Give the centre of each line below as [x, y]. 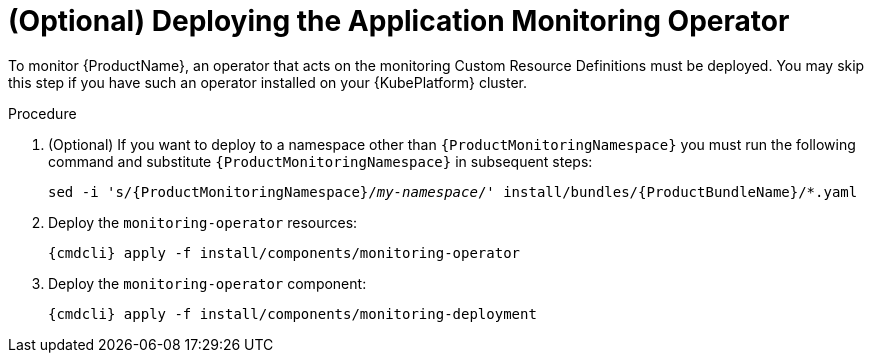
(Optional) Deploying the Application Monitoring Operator [399, 21]
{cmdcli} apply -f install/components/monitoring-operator [284, 252]
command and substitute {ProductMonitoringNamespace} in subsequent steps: [320, 161]
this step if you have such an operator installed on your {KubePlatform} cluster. [268, 82]
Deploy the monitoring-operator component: [207, 283]
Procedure [42, 113]
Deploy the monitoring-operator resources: [203, 222]
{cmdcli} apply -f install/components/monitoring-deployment [292, 313]
